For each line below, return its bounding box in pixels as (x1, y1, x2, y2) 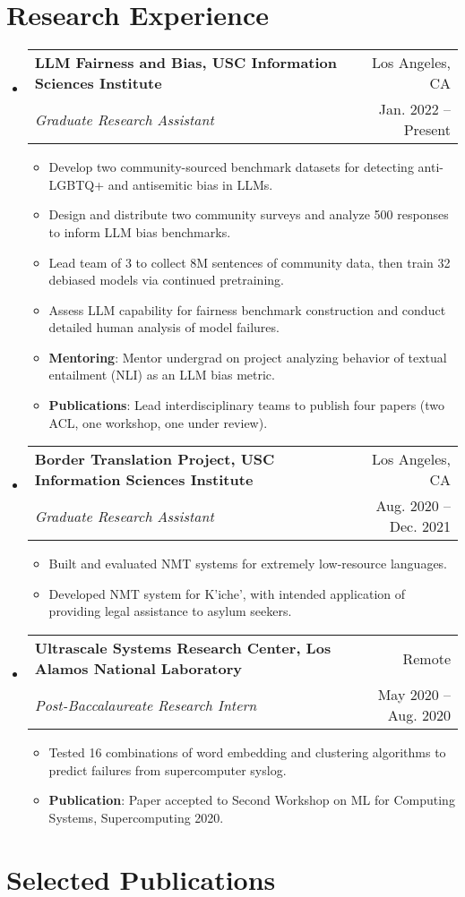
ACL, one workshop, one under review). (48, 413, 268, 431)
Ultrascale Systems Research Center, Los (34, 637, 332, 659)
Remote (402, 647, 451, 669)
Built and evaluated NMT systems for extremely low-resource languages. (48, 554, 448, 573)
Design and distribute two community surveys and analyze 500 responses (48, 205, 449, 224)
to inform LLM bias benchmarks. (48, 222, 231, 241)
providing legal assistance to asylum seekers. (48, 602, 292, 620)
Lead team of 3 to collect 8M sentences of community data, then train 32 (48, 252, 451, 271)
